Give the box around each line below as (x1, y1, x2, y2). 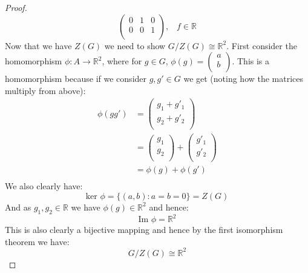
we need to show (104, 39, 166, 52)
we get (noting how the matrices (183, 72, 304, 85)
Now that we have (5, 39, 72, 52)
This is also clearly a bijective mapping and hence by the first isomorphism (5, 223, 283, 236)
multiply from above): (5, 84, 86, 96)
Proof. (5, 1, 27, 13)
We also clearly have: (5, 180, 83, 192)
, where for (102, 55, 142, 67)
